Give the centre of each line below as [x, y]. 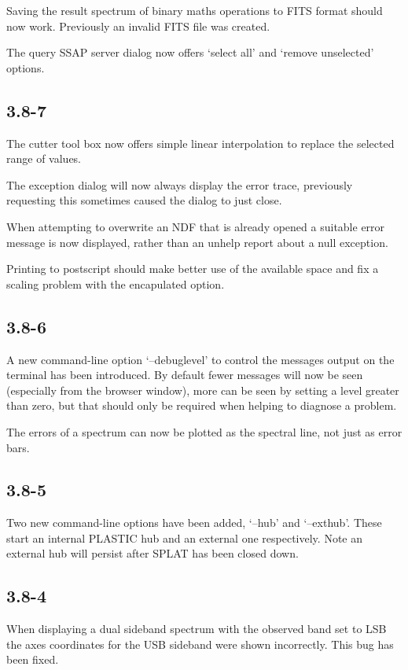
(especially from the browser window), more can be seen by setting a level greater [203, 390]
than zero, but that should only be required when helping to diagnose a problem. [202, 405]
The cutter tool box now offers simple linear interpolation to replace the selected [200, 143]
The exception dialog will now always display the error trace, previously [180, 184]
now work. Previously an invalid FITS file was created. [138, 26]
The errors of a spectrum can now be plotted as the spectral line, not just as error [204, 431]
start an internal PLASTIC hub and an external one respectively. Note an [184, 537]
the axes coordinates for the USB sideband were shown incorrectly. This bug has [200, 644]
